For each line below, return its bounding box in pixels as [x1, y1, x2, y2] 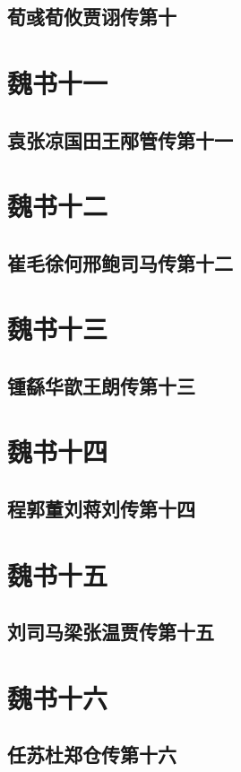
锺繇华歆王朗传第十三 [7, 371, 195, 399]
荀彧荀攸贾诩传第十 [7, 3, 176, 30]
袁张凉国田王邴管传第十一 [7, 126, 233, 153]
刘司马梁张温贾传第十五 [7, 618, 214, 646]
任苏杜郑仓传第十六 [7, 741, 176, 768]
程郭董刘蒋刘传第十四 [7, 495, 195, 523]
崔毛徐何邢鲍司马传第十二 [7, 248, 233, 276]
